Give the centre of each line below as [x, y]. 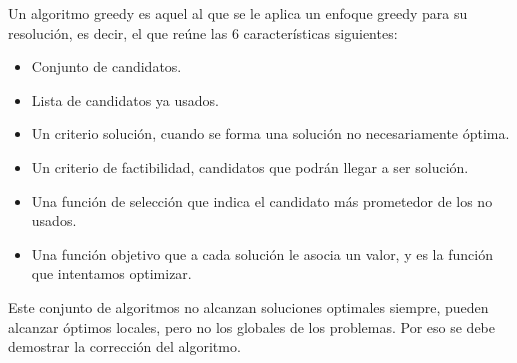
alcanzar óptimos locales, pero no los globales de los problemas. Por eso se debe [252, 326]
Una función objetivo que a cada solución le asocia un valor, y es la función [262, 253]
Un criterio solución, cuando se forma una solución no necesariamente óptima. [270, 133]
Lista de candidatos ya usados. [125, 99]
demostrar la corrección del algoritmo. [124, 346]
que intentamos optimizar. [111, 273]
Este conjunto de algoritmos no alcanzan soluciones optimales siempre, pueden [248, 306]
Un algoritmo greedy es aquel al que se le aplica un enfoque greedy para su [238, 13]
